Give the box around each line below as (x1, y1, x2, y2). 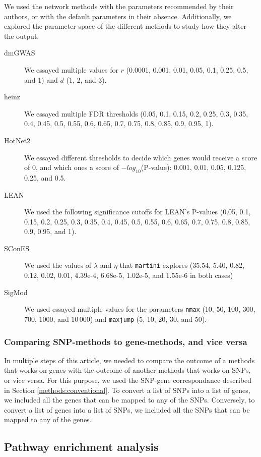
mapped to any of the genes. (4, 414, 92, 425)
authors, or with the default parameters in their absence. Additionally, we (4, 11, 232, 21)
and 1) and (24, 74, 58, 85)
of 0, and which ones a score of (24, 162, 119, 173)
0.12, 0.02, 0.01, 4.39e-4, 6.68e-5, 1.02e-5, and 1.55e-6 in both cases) (24, 270, 233, 280)
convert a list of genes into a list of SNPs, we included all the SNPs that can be (4, 404, 250, 415)
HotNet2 (4, 135, 31, 145)
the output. (4, 30, 39, 41)
